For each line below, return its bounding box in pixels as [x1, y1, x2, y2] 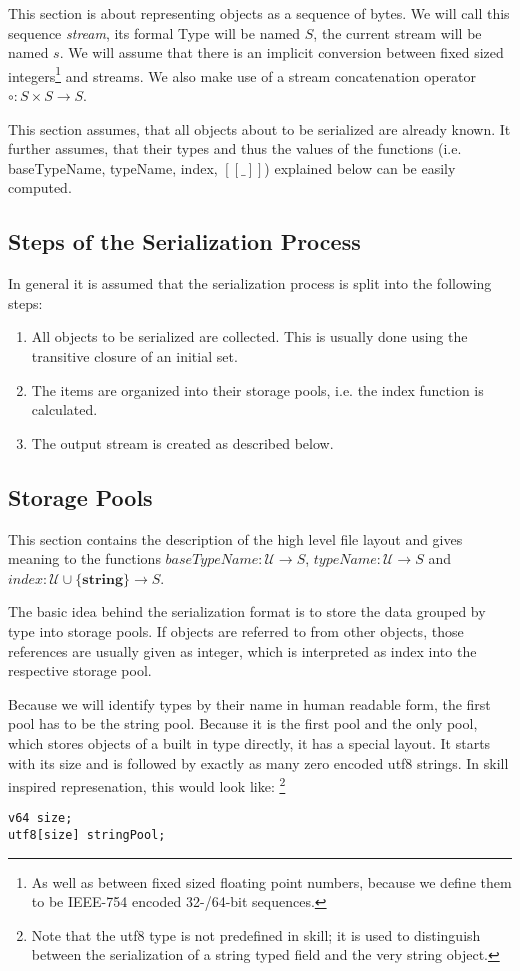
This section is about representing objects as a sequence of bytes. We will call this [8, 3, 510, 23]
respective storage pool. [8, 660, 152, 681]
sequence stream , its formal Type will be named [8, 22, 301, 43]
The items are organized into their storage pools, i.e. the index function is [31, 379, 484, 400]
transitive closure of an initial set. [31, 345, 238, 366]
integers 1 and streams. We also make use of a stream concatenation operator [8, 62, 477, 86]
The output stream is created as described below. [31, 432, 334, 453]
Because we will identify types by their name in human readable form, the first [8, 693, 491, 714]
